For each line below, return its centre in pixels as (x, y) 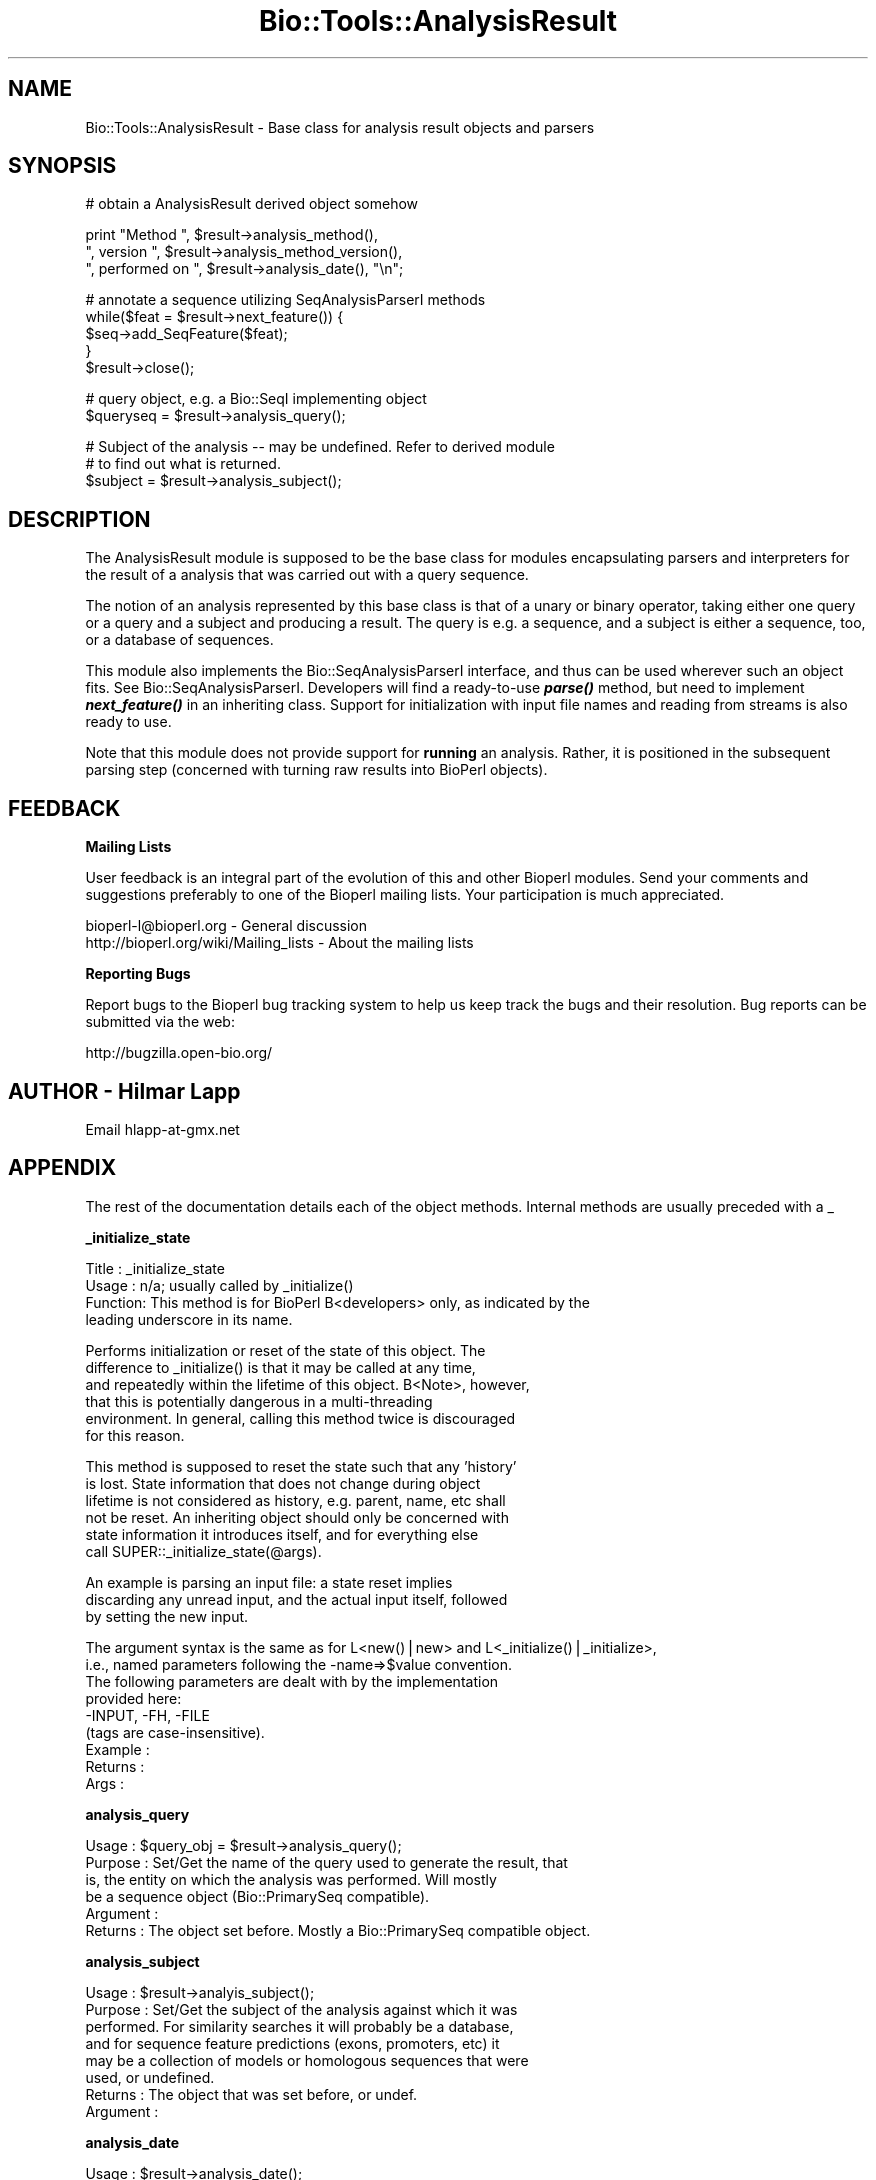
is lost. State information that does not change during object (283, 1483)
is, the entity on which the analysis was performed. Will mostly (291, 1879)
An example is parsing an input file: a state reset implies (269, 1582)
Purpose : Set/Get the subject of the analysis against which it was (301, 2009)
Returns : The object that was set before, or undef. (251, 2094)
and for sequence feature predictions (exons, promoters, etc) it (292, 2043)
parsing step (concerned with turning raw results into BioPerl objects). (316, 770)
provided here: (133, 1698)
